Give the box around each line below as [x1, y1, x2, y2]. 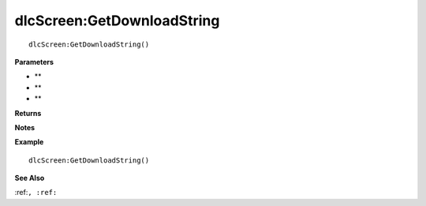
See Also [14, 174, 45, 183]
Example [14, 137, 44, 147]
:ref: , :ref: [14, 188, 58, 197]
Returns [14, 108, 42, 118]
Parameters [14, 57, 54, 66]
